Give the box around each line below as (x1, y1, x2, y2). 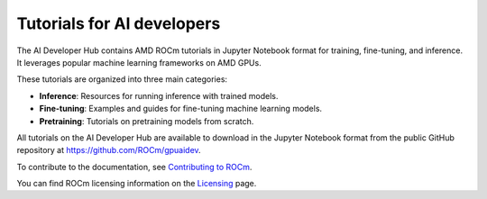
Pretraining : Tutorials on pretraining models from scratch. (39, 115, 254, 126)
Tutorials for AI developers (16, 14, 221, 33)
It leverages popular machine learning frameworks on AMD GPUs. (16, 57, 262, 68)
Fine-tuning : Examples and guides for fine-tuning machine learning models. (39, 104, 323, 114)
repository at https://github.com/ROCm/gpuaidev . (16, 145, 202, 156)
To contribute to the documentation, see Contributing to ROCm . (16, 161, 253, 172)
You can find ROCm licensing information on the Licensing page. (16, 178, 257, 189)
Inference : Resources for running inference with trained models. (39, 90, 279, 101)
